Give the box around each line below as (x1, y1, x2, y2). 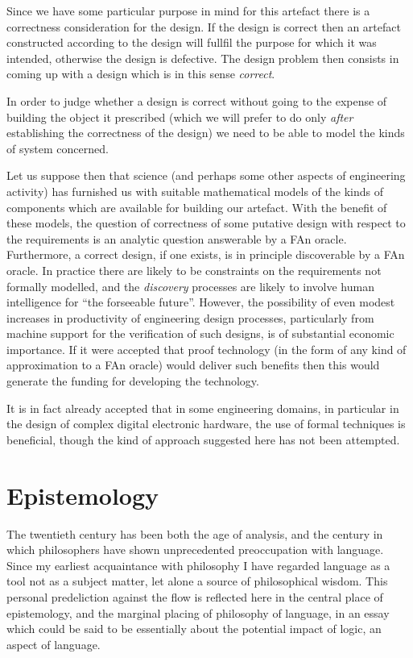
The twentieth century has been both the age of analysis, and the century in (6, 525, 383, 542)
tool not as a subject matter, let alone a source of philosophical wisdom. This (6, 573, 388, 589)
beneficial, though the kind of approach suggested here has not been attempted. (6, 431, 400, 448)
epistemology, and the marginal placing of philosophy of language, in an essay (6, 604, 390, 621)
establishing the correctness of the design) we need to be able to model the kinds (6, 124, 405, 141)
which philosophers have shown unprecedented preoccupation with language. (6, 541, 384, 558)
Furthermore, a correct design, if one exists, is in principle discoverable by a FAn (6, 246, 405, 263)
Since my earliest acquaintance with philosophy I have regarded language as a (6, 556, 390, 573)
